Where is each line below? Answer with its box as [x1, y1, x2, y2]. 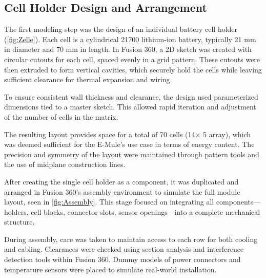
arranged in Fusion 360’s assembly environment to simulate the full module [4, 186, 240, 197]
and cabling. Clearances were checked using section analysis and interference [4, 244, 244, 254]
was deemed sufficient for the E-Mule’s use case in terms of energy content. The [4, 139, 255, 150]
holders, [4, 206, 29, 217]
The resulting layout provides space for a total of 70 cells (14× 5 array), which [4, 128, 251, 139]
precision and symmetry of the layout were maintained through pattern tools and [4, 149, 259, 159]
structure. [4, 216, 35, 227]
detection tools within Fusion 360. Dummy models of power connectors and [4, 254, 241, 265]
